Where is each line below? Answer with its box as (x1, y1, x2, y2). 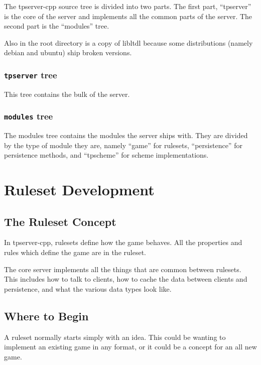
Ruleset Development (4, 179, 155, 200)
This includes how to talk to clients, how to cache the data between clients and (4, 274, 247, 284)
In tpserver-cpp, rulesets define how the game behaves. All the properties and (4, 237, 242, 248)
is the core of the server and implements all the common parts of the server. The (4, 11, 252, 21)
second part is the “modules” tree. (4, 21, 109, 31)
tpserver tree (4, 68, 57, 81)
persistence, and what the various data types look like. (4, 283, 172, 294)
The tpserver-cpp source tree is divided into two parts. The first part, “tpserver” (4, 1, 251, 11)
